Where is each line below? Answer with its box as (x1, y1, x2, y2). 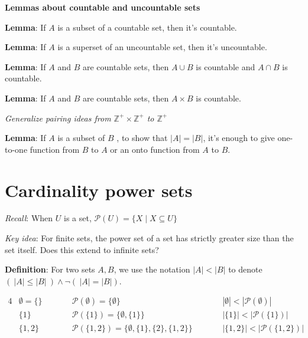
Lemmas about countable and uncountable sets (5, 1, 200, 13)
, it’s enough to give (203, 132, 275, 144)
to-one (5, 143, 28, 155)
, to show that (116, 132, 168, 144)
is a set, (63, 212, 92, 224)
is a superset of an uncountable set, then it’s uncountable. (57, 41, 267, 53)
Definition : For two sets (5, 263, 95, 275)
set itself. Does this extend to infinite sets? (5, 243, 159, 255)
